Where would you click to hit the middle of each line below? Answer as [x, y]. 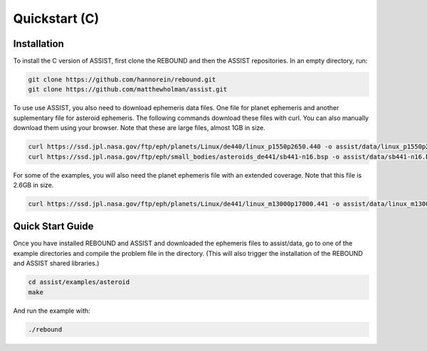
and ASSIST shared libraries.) [56, 264]
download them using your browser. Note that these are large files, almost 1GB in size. [139, 128]
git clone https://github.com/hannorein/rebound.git [122, 80]
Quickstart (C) [56, 18]
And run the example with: [52, 310]
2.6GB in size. [33, 185]
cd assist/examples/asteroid [79, 282]
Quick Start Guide [53, 226]
